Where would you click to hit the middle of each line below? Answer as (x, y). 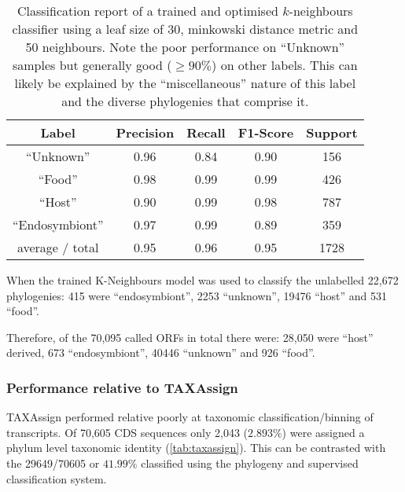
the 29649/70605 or (53, 463)
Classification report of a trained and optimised (147, 11)
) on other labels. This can (285, 65)
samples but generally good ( (92, 65)
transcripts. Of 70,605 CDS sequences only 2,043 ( (127, 432)
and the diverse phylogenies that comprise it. (185, 101)
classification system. (57, 478)
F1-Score (266, 132)
